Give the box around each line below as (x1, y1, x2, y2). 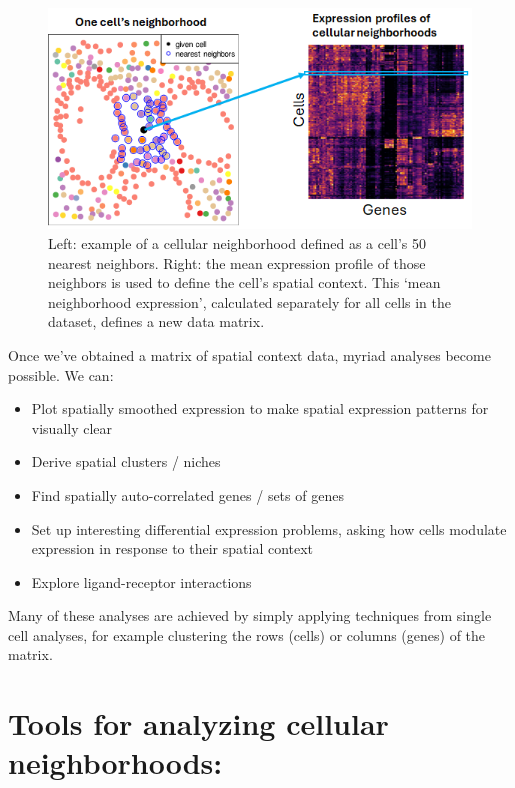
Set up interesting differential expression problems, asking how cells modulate (31, 518, 507, 539)
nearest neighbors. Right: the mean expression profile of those (48, 252, 426, 273)
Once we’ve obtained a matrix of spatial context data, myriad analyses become (8, 344, 491, 365)
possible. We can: (8, 364, 114, 385)
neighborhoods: (8, 742, 223, 783)
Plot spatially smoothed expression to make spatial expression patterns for (31, 398, 489, 419)
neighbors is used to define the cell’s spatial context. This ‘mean (48, 272, 441, 293)
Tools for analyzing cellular (8, 703, 389, 744)
